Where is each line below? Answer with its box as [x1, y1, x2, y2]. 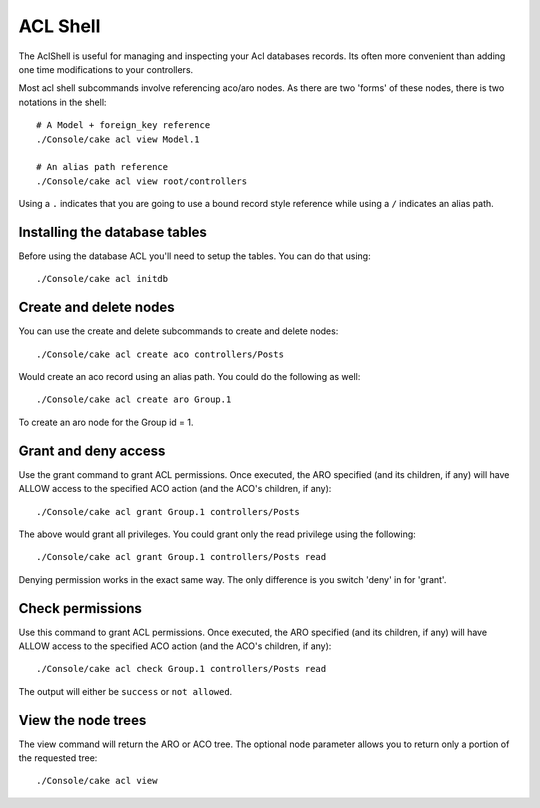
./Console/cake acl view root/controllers [36, 175, 248, 187]
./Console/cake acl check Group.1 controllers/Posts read [36, 663, 327, 675]
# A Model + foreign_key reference [36, 120, 211, 131]
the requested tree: [18, 752, 98, 764]
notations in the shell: [18, 96, 107, 108]
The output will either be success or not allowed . [18, 685, 233, 697]
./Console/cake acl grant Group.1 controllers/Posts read [36, 551, 327, 563]
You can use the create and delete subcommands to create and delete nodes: [18, 325, 339, 337]
